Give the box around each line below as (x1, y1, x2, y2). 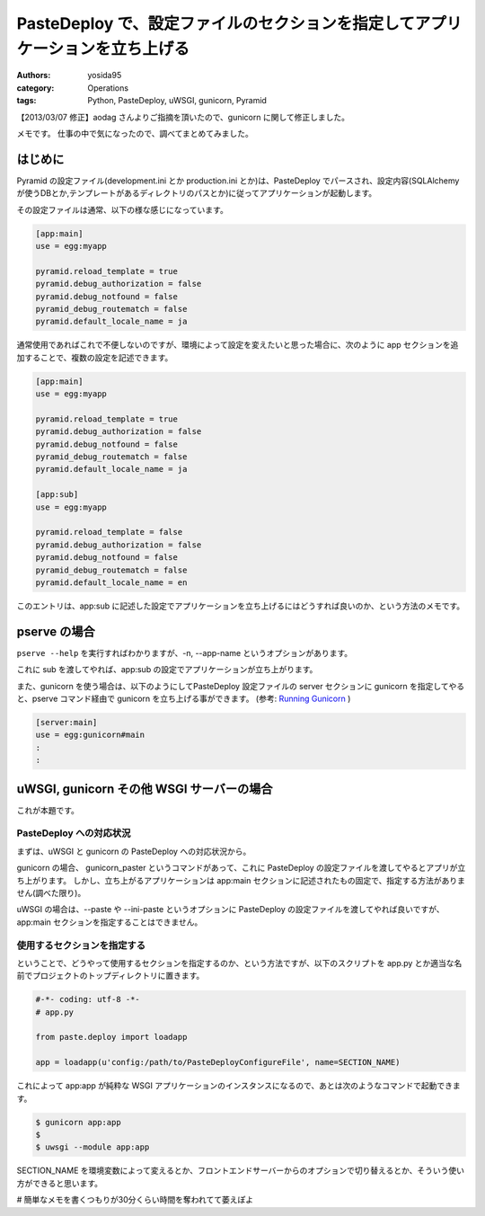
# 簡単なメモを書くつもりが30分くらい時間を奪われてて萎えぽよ (16, 1194, 254, 1205)
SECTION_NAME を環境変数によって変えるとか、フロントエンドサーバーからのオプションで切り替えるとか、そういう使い (16, 1165, 465, 1176)
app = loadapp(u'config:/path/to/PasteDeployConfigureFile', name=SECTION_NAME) (35, 1057, 401, 1068)
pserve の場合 (16, 624, 96, 639)
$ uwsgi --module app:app (35, 1142, 150, 1152)
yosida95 (87, 70, 122, 81)
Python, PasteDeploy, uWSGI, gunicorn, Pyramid (87, 95, 267, 106)
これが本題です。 (16, 804, 80, 815)
